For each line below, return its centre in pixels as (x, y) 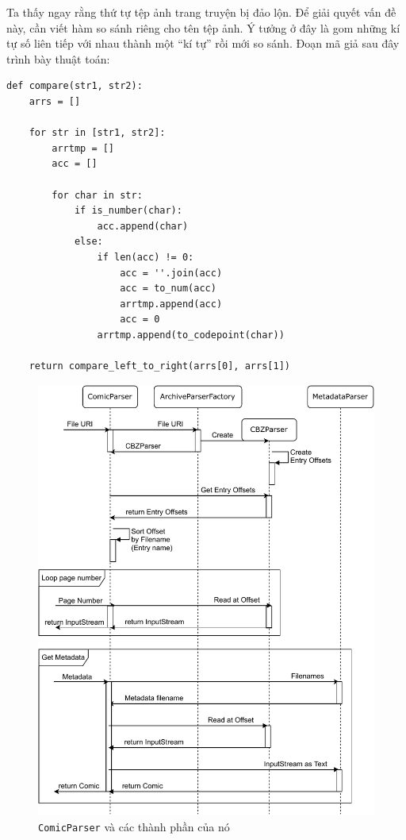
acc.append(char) (143, 226)
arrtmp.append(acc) (171, 304)
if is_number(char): (128, 211)
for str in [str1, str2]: (97, 133)
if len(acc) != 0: (146, 257)
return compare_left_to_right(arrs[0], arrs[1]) (159, 366)
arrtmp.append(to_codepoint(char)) (191, 335)
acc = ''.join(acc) (171, 273)
